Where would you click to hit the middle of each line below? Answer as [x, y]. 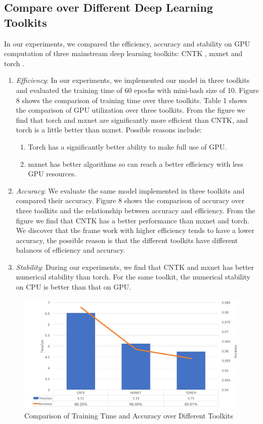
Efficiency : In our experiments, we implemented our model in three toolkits [133, 80]
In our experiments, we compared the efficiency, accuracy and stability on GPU [127, 43]
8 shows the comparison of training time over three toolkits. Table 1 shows [131, 100]
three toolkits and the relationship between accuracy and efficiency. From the [136, 210]
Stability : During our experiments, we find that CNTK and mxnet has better [135, 267]
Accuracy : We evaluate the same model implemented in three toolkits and [130, 190]
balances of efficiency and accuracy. [71, 250]
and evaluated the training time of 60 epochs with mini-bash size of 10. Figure [137, 90]
